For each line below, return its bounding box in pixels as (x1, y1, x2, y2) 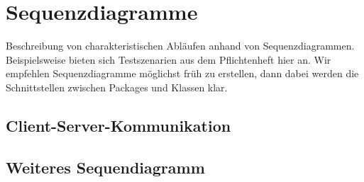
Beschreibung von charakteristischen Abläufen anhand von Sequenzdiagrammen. (6, 38, 355, 53)
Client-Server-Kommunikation (6, 114, 231, 136)
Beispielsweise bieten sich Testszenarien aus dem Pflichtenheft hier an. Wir (6, 52, 331, 67)
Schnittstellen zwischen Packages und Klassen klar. (6, 79, 228, 94)
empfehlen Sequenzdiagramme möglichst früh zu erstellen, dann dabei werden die (6, 66, 359, 81)
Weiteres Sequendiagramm (6, 156, 205, 178)
